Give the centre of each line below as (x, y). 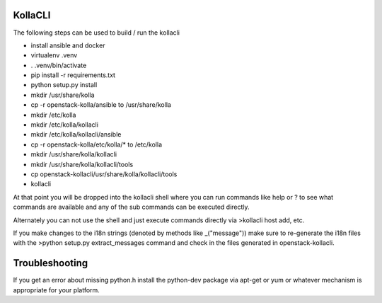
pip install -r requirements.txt (73, 75)
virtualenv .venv (54, 55)
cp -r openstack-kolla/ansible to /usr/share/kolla (101, 105)
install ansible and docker (68, 45)
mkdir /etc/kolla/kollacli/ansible (76, 135)
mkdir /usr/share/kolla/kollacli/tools (82, 164)
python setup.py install (64, 85)
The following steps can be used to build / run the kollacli (97, 33)
